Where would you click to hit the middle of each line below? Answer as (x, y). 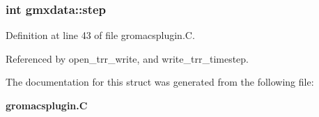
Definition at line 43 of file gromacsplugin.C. (100, 35)
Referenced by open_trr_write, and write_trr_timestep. (127, 58)
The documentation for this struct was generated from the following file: (160, 82)
